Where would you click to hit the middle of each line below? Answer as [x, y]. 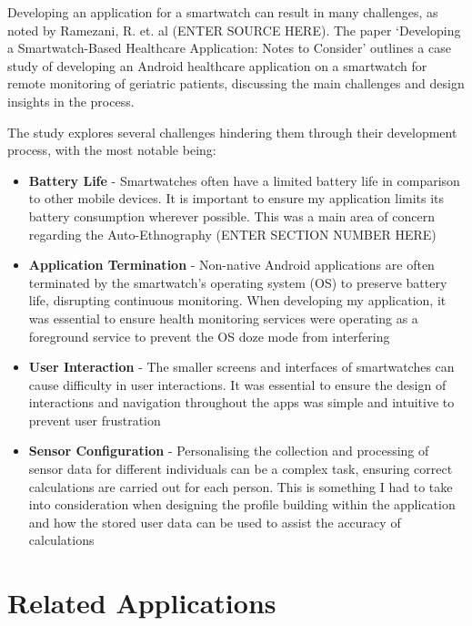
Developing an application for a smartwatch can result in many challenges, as [223, 12]
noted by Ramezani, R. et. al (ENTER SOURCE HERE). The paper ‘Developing [234, 30]
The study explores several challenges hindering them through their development [232, 132]
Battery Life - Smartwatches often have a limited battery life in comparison [244, 180]
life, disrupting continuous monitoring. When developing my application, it [237, 300]
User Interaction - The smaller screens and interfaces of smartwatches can [241, 367]
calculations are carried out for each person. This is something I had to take [241, 486]
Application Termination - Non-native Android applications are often [231, 265]
